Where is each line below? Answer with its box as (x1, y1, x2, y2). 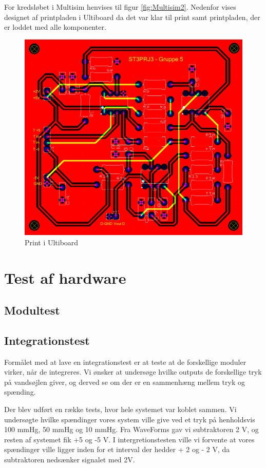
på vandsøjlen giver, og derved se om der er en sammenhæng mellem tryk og (4, 376, 245, 387)
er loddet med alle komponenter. (4, 22, 106, 32)
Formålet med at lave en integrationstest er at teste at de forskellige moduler (4, 356, 246, 367)
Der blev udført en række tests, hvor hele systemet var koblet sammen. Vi (4, 404, 237, 415)
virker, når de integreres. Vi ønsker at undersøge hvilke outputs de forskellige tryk (4, 366, 262, 377)
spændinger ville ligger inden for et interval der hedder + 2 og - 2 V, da (4, 444, 230, 455)
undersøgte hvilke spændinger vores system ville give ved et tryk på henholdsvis (4, 414, 255, 424)
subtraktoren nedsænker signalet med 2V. (4, 454, 135, 465)
